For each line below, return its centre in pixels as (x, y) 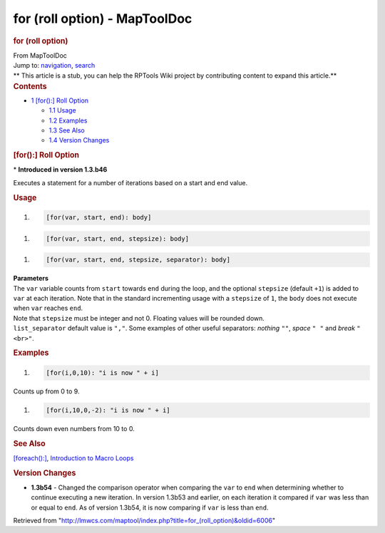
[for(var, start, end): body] (99, 218)
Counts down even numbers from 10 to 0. (74, 428)
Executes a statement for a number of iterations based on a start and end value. (130, 182)
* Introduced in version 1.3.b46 (60, 170)
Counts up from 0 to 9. (46, 391)
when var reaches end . (48, 308)
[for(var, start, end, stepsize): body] (117, 238)
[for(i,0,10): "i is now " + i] (103, 373)
